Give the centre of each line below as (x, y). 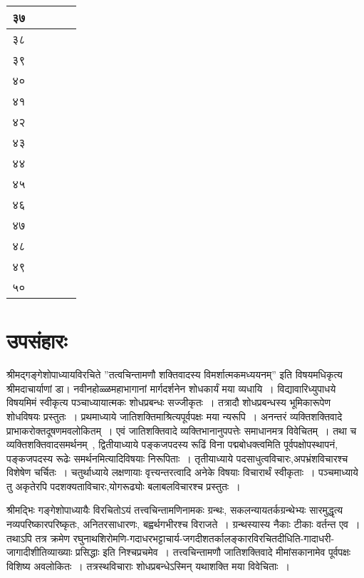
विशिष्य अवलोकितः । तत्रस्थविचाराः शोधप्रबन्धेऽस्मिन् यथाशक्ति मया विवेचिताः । (148, 566)
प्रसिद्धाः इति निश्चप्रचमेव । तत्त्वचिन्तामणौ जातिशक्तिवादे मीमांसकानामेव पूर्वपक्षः (213, 552)
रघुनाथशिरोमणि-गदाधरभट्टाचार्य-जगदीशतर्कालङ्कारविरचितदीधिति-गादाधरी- (204, 538)
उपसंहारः (37, 340)
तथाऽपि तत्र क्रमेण (38, 538)
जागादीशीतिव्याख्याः (40, 552)
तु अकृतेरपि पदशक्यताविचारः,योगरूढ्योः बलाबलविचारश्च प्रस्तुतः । (124, 486)
